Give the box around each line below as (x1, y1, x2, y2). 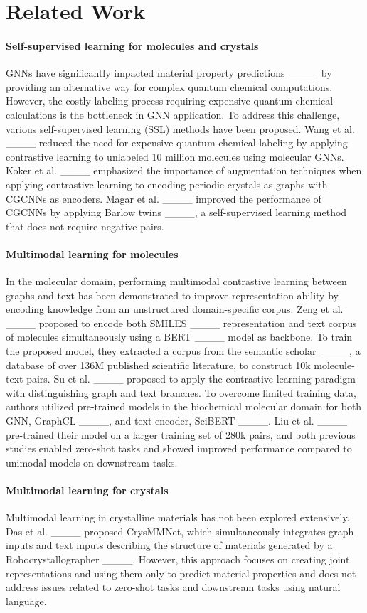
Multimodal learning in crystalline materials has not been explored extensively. (6, 510, 350, 525)
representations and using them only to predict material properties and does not (6, 565, 356, 580)
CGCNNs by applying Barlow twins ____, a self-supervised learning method (6, 205, 347, 220)
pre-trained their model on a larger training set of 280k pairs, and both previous (6, 427, 356, 442)
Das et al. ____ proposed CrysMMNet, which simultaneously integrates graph (6, 523, 354, 538)
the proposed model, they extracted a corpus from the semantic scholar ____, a (6, 343, 361, 358)
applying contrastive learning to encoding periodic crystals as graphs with (6, 176, 328, 191)
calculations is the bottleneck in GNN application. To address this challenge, (6, 107, 340, 122)
